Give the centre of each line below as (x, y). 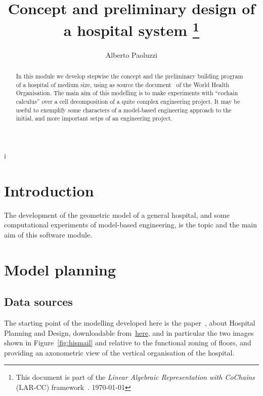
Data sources (38, 302)
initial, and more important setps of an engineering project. (94, 118)
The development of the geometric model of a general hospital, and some (117, 214)
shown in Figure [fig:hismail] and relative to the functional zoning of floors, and (128, 343)
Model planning (60, 269)
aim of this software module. (48, 234)
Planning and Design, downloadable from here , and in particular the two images (129, 332)
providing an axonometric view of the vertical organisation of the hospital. (119, 352)
